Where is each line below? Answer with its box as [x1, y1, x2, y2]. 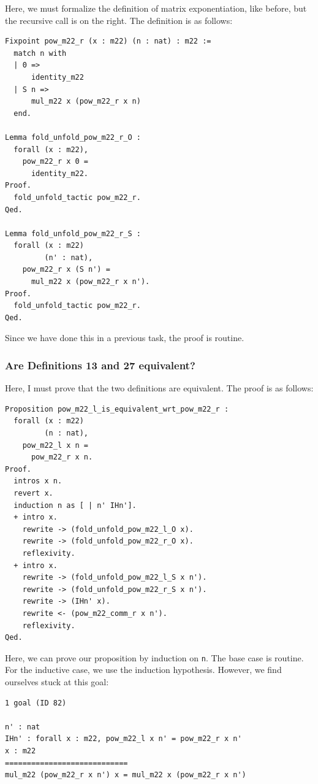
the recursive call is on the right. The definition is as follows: [5, 13, 233, 26]
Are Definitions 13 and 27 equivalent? [5, 357, 195, 372]
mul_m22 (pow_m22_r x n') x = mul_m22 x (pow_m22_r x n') [5, 771, 246, 780]
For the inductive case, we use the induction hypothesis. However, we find [5, 663, 282, 676]
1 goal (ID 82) [5, 698, 67, 707]
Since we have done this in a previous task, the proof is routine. [5, 331, 244, 344]
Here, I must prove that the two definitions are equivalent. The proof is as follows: [5, 382, 314, 394]
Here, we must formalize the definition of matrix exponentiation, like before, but [5, 2, 307, 14]
